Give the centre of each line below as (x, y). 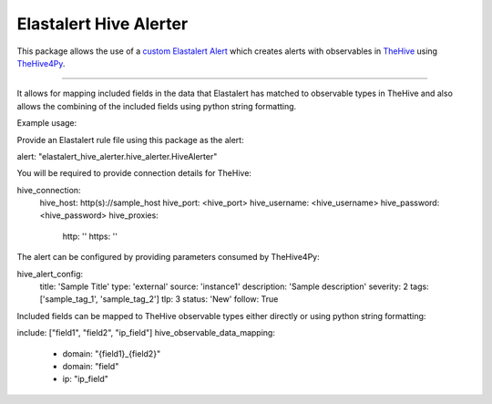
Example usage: (47, 123)
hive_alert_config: (50, 274)
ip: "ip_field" (86, 379)
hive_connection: (49, 190)
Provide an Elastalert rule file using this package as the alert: (131, 140)
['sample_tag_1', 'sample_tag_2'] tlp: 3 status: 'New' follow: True (159, 299)
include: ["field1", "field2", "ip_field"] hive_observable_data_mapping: (146, 333)
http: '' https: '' (90, 236)
